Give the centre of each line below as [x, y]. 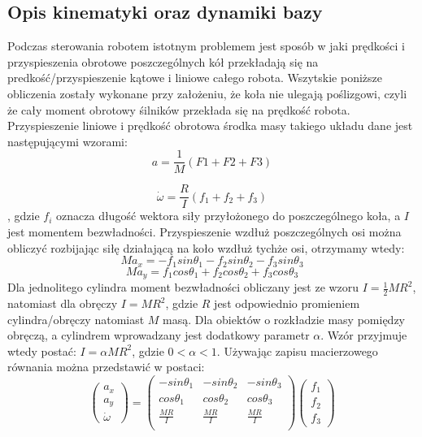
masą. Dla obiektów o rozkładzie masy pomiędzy [284, 319]
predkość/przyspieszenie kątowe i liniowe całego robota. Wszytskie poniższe [195, 78]
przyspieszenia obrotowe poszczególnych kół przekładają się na [163, 61]
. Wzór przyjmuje [364, 335]
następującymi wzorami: [67, 141]
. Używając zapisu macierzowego [297, 350]
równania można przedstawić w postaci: [106, 367]
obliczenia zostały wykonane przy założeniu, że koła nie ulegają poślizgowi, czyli [207, 93]
